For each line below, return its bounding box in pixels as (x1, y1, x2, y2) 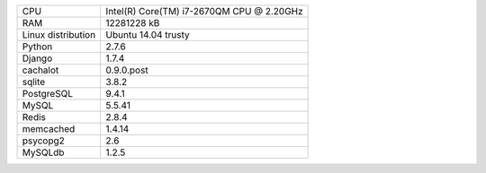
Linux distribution (22, 29, 96, 40)
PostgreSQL (22, 88, 74, 99)
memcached (22, 123, 76, 134)
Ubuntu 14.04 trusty (105, 29, 191, 40)
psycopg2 (22, 134, 65, 147)
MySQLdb (22, 146, 65, 159)
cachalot (22, 64, 59, 76)
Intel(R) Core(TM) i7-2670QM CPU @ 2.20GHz (105, 5, 303, 17)
